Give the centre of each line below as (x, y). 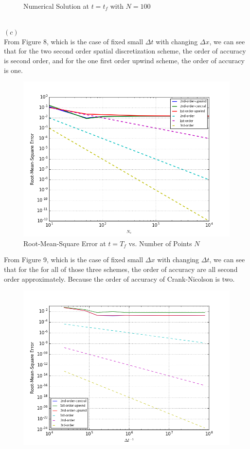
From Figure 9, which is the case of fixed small (74, 260)
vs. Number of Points (160, 243)
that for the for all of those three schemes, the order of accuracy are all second (121, 269)
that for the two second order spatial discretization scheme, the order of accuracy (125, 51)
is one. (13, 70)
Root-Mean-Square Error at (65, 243)
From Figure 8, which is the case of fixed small (74, 41)
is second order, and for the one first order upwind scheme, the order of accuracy (124, 60)
